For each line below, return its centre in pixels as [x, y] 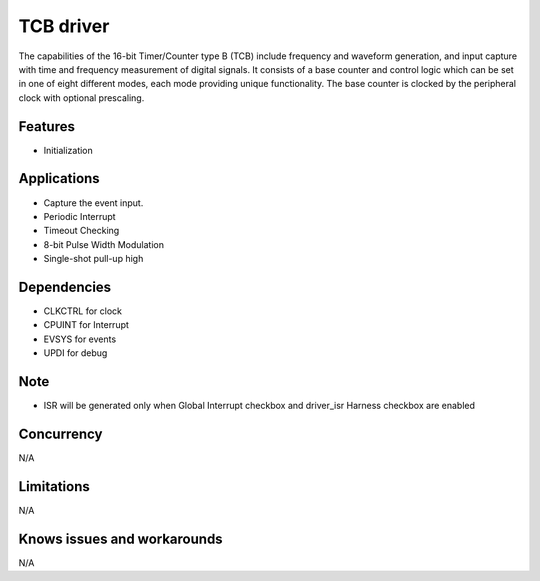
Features [46, 126]
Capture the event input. [93, 202]
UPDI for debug [75, 353]
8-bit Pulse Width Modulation [104, 244]
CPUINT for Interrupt [86, 325]
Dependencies [65, 286]
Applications [59, 178]
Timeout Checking [81, 231]
